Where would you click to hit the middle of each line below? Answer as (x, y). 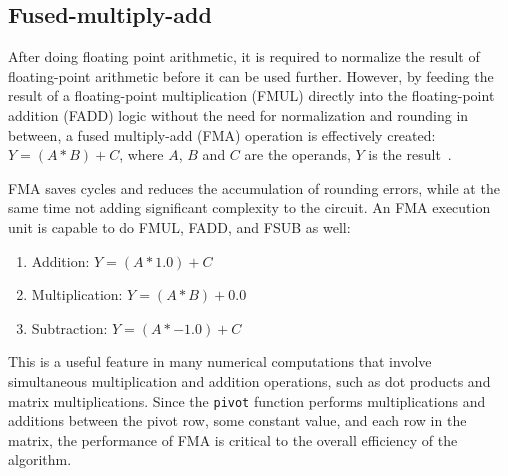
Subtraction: (69, 327)
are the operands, (297, 154)
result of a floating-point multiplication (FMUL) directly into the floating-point (251, 95)
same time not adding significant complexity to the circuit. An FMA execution (249, 207)
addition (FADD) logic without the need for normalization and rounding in (238, 114)
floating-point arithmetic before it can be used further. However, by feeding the (251, 75)
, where (141, 154)
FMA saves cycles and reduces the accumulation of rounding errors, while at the (254, 187)
